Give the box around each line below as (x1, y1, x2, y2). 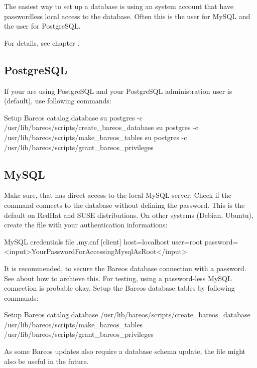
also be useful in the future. (4, 355, 89, 366)
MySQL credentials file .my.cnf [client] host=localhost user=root (4, 236, 202, 247)
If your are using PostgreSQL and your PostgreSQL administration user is (4, 85, 232, 96)
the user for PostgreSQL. (4, 21, 81, 31)
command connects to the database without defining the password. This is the (4, 199, 245, 210)
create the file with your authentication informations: (4, 219, 168, 230)
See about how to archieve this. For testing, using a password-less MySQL (4, 273, 232, 283)
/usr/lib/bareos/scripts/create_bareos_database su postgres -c (4, 122, 199, 133)
